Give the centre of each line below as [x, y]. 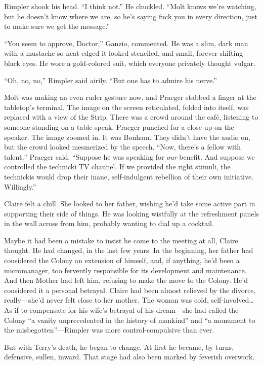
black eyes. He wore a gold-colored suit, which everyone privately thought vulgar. [130, 63]
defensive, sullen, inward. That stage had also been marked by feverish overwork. [129, 357]
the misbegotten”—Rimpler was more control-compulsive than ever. [109, 330]
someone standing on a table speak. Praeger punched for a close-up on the [119, 126]
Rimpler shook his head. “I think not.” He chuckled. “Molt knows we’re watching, [130, 6]
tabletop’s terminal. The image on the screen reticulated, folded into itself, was [126, 107]
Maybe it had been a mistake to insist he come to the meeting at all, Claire [121, 240]
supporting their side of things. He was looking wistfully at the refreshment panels [131, 213]
